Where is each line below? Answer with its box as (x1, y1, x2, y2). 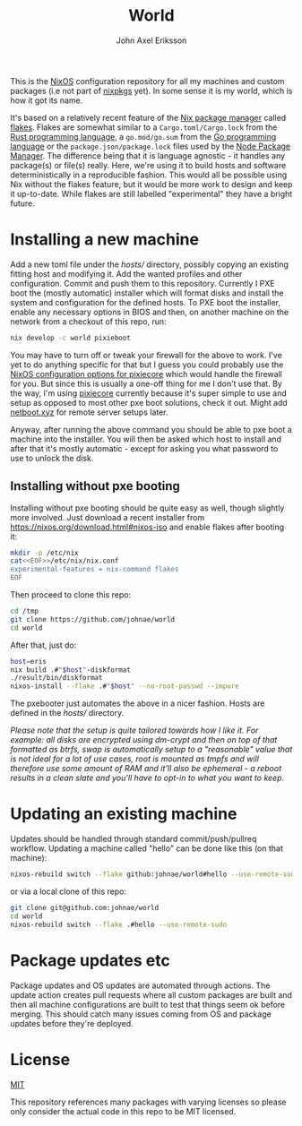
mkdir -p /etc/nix (10, 548, 79, 557)
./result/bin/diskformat (10, 674, 103, 683)
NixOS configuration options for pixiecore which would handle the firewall (10, 368, 283, 379)
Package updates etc (10, 950, 171, 970)
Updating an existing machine (10, 804, 237, 824)
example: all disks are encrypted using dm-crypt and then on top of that (10, 735, 278, 745)
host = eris (10, 657, 47, 666)
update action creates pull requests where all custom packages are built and (10, 989, 292, 1000)
